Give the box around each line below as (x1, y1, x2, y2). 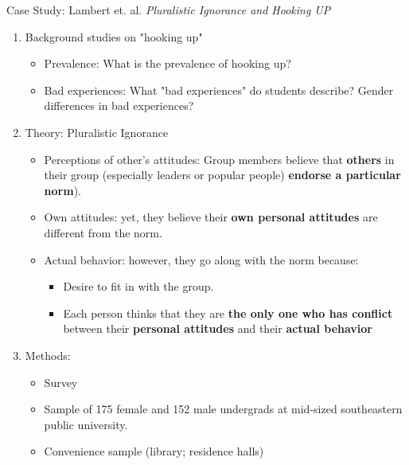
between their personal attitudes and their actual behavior (63, 320, 373, 337)
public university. (44, 416, 128, 432)
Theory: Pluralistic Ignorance (25, 123, 169, 140)
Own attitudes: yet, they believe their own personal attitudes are (44, 209, 378, 225)
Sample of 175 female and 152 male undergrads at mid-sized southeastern (44, 401, 403, 417)
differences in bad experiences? (44, 97, 194, 114)
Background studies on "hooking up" (25, 28, 203, 45)
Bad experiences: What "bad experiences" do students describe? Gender (44, 81, 394, 98)
